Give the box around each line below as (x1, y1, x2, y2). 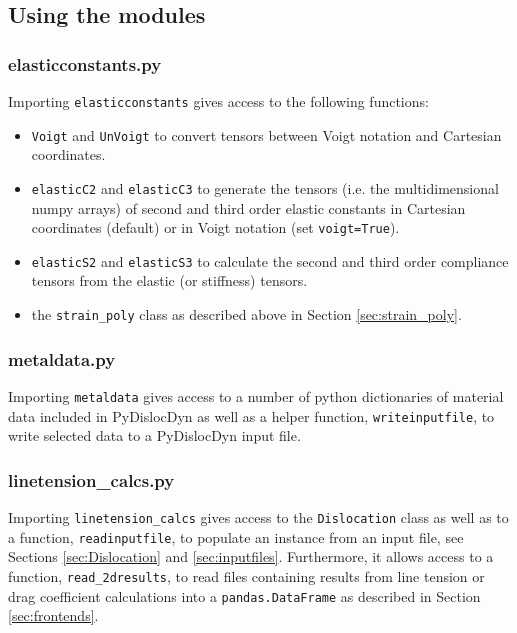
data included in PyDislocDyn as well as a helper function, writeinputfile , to (8, 405, 495, 426)
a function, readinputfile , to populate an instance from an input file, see (8, 526, 464, 547)
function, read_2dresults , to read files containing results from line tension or (8, 565, 485, 586)
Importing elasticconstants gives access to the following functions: (8, 91, 429, 111)
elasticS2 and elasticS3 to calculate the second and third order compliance (31, 250, 509, 271)
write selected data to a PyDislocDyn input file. (8, 425, 301, 446)
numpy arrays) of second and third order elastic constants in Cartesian (31, 197, 466, 218)
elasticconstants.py (8, 51, 162, 76)
